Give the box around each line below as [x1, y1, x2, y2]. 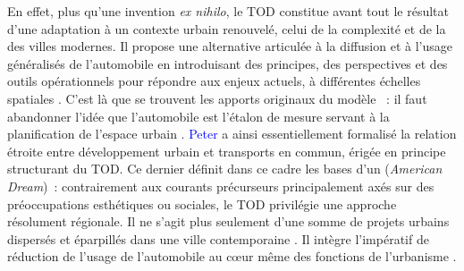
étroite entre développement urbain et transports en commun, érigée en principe [7, 141, 446, 160]
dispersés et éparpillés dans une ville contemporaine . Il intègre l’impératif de [7, 229, 429, 248]
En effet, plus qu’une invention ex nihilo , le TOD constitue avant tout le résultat [7, 2, 449, 20]
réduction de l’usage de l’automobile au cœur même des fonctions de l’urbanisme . [7, 247, 457, 266]
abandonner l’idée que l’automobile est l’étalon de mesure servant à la [7, 106, 390, 125]
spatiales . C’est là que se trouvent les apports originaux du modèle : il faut [7, 89, 427, 107]
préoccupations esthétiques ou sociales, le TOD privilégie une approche [7, 194, 397, 213]
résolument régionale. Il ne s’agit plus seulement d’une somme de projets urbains [7, 212, 450, 231]
